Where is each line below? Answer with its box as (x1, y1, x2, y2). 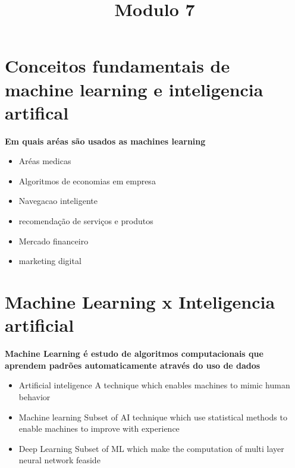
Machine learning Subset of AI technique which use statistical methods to (18, 410, 287, 423)
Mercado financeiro (18, 234, 89, 247)
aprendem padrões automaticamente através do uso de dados (5, 359, 261, 371)
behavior (18, 390, 51, 403)
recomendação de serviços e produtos (18, 215, 153, 227)
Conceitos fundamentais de (5, 54, 230, 78)
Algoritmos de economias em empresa (18, 174, 156, 187)
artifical (5, 100, 69, 124)
